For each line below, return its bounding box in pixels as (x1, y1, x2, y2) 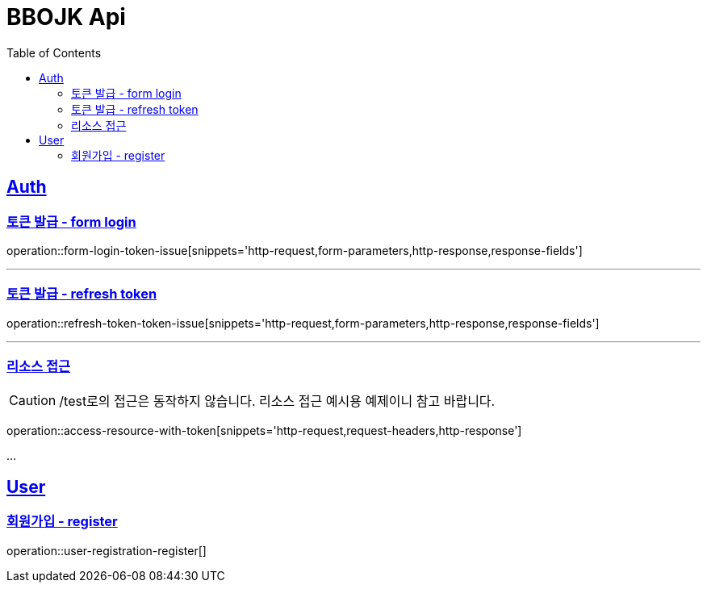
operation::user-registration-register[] (6, 543, 207, 558)
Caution (9, 392, 56, 409)
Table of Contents (6, 45, 102, 60)
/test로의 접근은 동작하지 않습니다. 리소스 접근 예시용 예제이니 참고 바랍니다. (59, 393, 496, 410)
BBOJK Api (6, 3, 126, 31)
